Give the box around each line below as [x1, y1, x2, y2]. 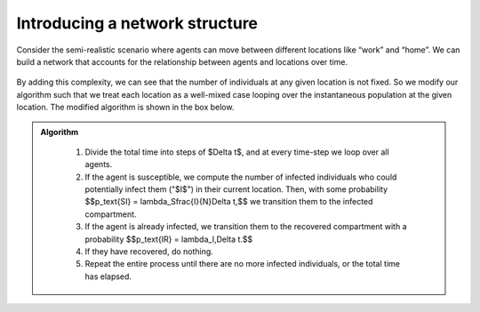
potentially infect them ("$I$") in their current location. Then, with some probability [84, 184, 388, 195]
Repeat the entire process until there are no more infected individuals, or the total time [84, 259, 400, 269]
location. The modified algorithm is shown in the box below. [16, 102, 235, 113]
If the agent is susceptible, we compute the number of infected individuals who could [84, 172, 397, 182]
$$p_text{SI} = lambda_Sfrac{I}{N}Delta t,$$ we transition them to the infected [84, 196, 373, 207]
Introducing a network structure [16, 13, 258, 33]
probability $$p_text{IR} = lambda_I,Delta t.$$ [84, 234, 253, 244]
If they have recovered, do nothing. [84, 246, 213, 257]
